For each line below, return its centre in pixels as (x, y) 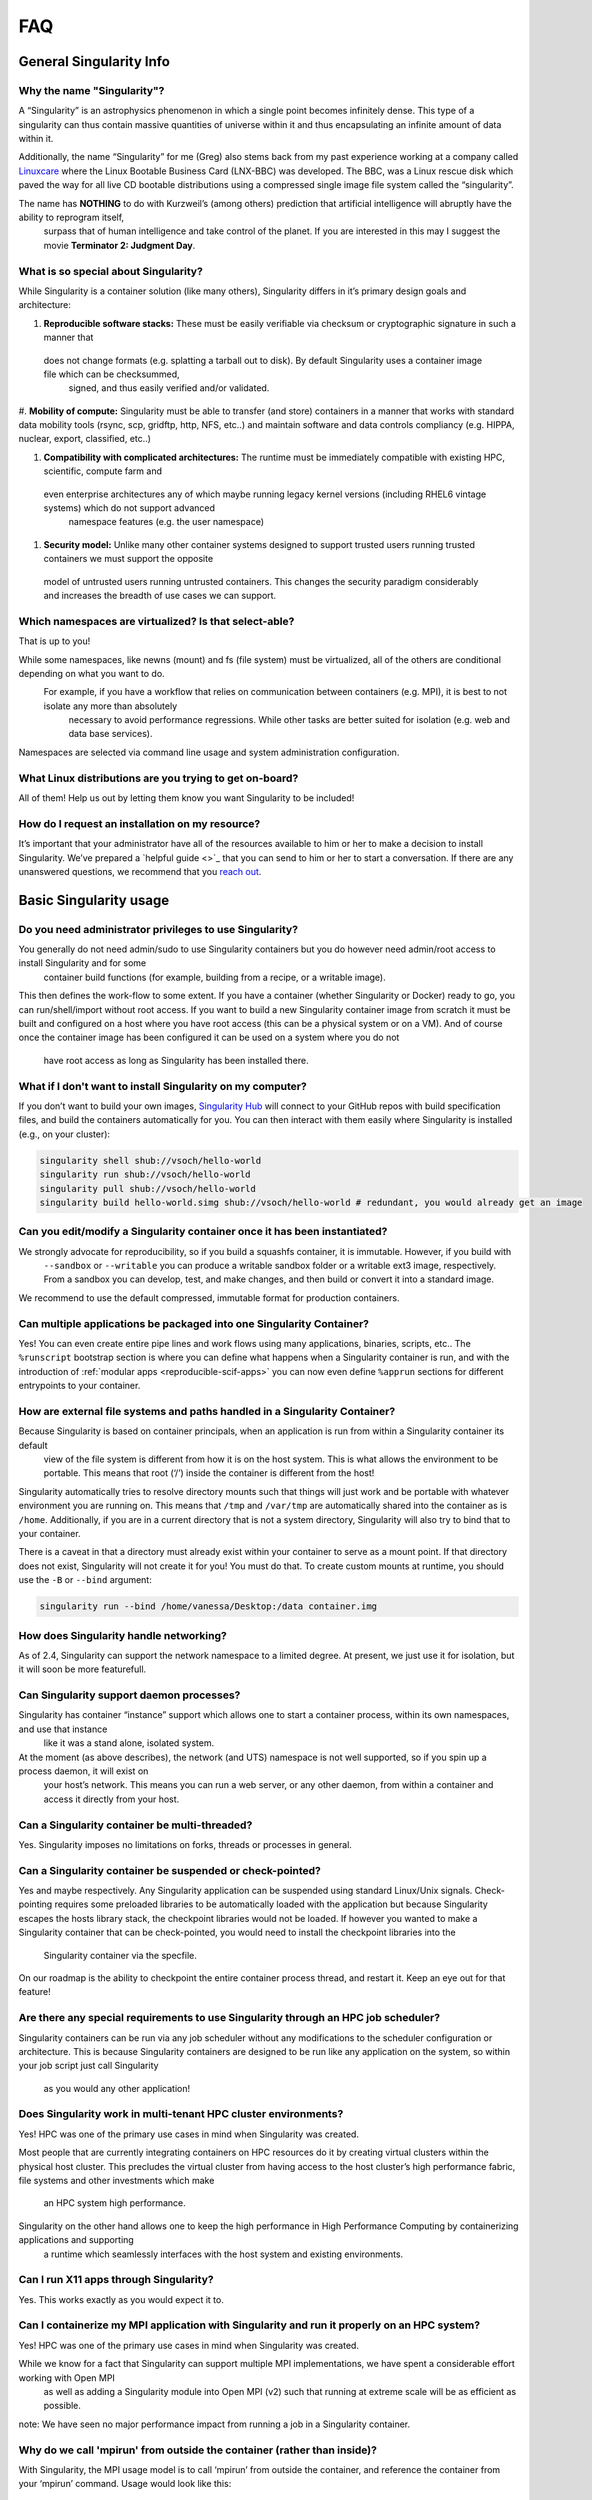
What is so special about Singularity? (111, 271)
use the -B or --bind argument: (85, 1580)
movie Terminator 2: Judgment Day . (119, 245)
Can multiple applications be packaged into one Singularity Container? (194, 1323)
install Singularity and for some (82, 963)
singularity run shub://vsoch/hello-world (145, 1174)
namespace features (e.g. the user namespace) (166, 522)
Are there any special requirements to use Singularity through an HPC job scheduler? (229, 2018)
